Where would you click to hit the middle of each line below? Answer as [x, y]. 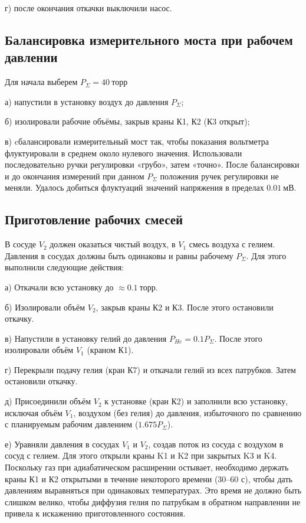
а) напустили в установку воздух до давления [87, 101]
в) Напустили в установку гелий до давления [86, 338]
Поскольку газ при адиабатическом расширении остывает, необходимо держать [147, 467]
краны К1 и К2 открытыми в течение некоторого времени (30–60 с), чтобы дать [149, 478]
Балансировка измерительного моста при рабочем [149, 39]
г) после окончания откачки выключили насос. [88, 8]
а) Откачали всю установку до [59, 287]
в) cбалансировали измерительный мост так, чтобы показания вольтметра [137, 141]
